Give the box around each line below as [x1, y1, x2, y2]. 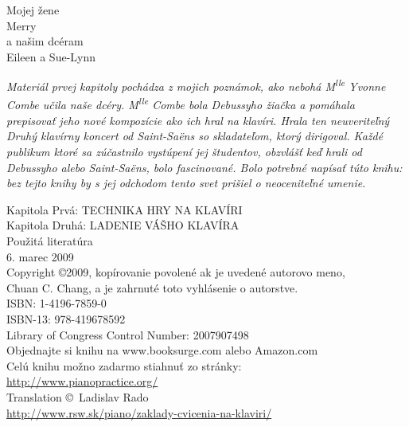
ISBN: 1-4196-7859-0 [6, 295, 107, 311]
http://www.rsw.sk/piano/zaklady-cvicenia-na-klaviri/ [6, 404, 272, 421]
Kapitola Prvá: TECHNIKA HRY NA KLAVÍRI [6, 201, 243, 217]
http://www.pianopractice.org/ [6, 373, 158, 390]
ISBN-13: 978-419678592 [6, 311, 126, 327]
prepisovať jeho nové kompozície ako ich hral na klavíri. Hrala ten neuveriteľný [6, 112, 390, 128]
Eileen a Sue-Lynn [6, 48, 96, 65]
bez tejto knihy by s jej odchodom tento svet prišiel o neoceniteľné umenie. [6, 174, 366, 191]
